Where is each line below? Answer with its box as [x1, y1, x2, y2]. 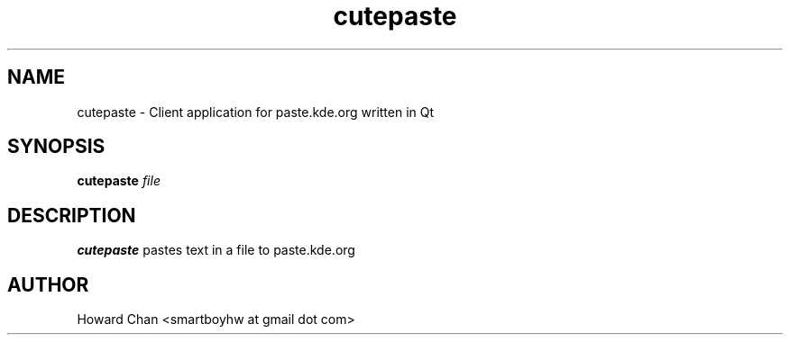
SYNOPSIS [7, 135, 106, 158]
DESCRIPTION [7, 203, 136, 227]
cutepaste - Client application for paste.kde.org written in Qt [77, 103, 435, 120]
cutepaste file [77, 173, 161, 189]
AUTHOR [7, 273, 89, 296]
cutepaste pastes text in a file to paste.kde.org [77, 242, 355, 258]
